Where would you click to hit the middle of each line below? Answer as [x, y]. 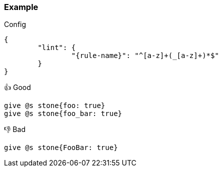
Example [21, 7]
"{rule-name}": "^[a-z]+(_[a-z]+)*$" [145, 56]
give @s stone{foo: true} [55, 106]
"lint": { [57, 48]
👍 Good [17, 87]
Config [15, 24]
